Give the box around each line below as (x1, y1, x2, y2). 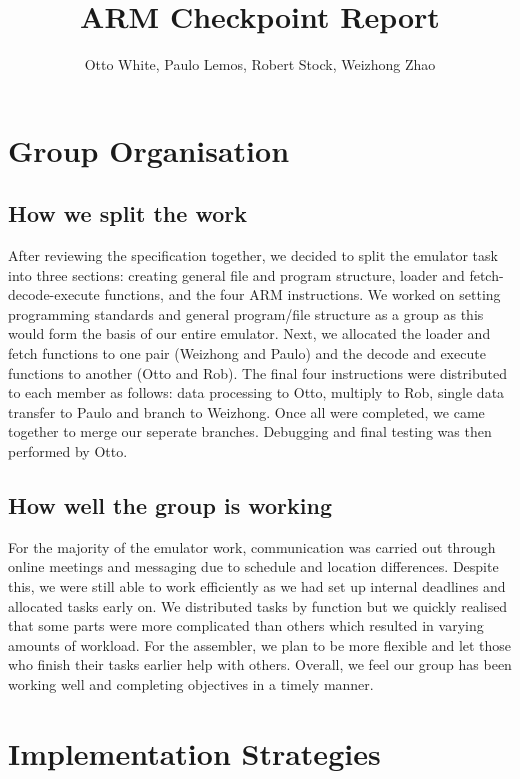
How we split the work (8, 198, 247, 229)
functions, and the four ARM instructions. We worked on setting (104, 284, 501, 305)
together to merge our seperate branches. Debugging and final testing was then (8, 421, 492, 442)
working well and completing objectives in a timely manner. (8, 674, 374, 694)
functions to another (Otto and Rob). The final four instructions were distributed (8, 362, 507, 383)
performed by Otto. (8, 441, 128, 462)
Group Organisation (8, 129, 290, 170)
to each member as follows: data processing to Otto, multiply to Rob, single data (8, 382, 505, 403)
